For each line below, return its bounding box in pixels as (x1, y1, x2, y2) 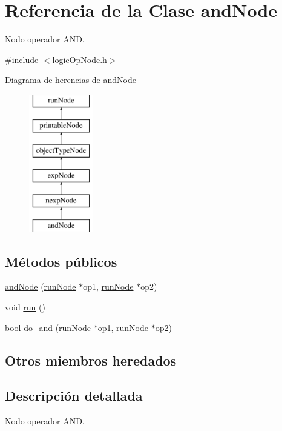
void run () (5, 301, 45, 313)
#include (5, 53, 39, 65)
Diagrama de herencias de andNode (5, 73, 136, 86)
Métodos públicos (5, 252, 117, 270)
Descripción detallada (5, 386, 143, 405)
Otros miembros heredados (5, 350, 177, 369)
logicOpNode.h (52, 53, 107, 65)
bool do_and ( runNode (5, 321, 91, 333)
